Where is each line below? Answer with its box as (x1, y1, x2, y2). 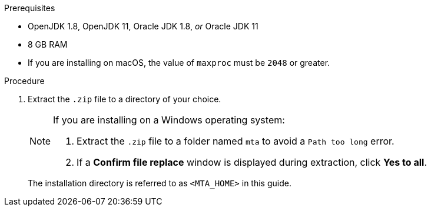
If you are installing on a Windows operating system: (53, 114, 285, 126)
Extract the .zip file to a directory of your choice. (28, 94, 221, 104)
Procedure (4, 76, 45, 86)
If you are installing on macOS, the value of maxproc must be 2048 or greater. (28, 58, 330, 68)
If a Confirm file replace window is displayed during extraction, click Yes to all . (77, 156, 427, 168)
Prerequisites (4, 3, 55, 13)
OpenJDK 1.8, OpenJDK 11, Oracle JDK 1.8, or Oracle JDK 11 (28, 21, 258, 31)
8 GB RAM (28, 39, 68, 49)
